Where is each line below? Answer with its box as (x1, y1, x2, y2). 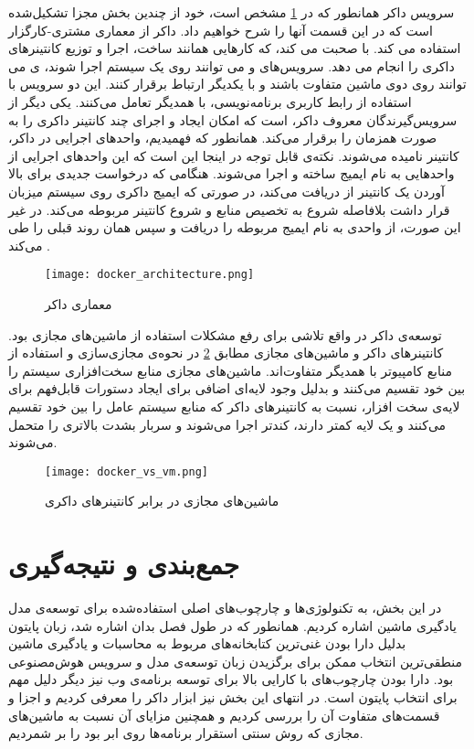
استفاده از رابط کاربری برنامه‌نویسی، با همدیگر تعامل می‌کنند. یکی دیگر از (8, 91, 412, 111)
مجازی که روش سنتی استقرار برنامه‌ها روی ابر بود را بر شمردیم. (8, 723, 363, 743)
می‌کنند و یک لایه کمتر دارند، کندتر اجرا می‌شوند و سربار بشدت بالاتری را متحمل (8, 414, 447, 433)
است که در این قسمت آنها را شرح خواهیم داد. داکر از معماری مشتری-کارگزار (8, 20, 433, 39)
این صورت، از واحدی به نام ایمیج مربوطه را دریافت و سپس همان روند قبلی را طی (8, 218, 461, 237)
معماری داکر (45, 294, 112, 313)
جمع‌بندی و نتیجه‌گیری (8, 545, 240, 583)
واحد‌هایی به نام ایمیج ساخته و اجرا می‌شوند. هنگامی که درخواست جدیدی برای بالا (8, 164, 455, 183)
